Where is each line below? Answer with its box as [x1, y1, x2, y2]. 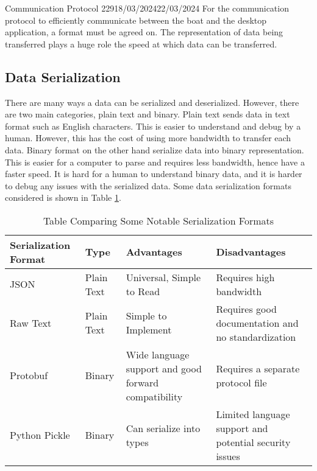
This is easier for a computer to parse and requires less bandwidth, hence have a [5, 155, 305, 168]
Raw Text [10, 315, 52, 330]
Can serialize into [126, 420, 201, 435]
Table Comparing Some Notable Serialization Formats [43, 213, 274, 228]
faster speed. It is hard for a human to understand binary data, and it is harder [5, 167, 302, 180]
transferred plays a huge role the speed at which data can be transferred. [5, 37, 277, 50]
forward [126, 375, 159, 389]
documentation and [216, 315, 299, 330]
